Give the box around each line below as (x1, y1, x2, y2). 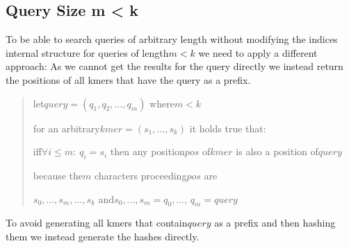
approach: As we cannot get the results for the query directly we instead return (6, 59, 343, 73)
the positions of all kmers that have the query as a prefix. (6, 72, 251, 87)
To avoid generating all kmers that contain (6, 215, 188, 230)
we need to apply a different (198, 45, 318, 60)
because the (33, 168, 83, 182)
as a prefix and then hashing (214, 215, 336, 230)
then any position (110, 144, 185, 159)
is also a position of (236, 144, 318, 159)
